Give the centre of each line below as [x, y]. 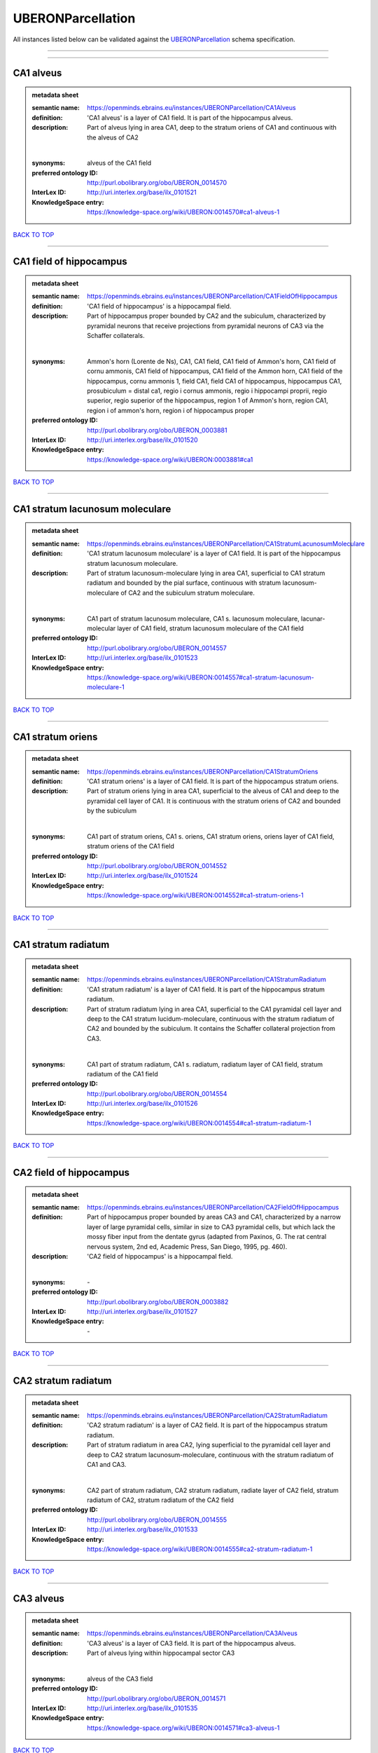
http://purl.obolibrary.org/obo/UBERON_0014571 [156, 1698]
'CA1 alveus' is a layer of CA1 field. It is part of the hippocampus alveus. [190, 117]
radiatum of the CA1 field [122, 1074]
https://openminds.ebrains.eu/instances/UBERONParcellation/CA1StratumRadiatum [207, 980]
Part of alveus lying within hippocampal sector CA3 [161, 1653]
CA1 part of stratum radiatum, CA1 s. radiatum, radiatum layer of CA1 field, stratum [205, 1064]
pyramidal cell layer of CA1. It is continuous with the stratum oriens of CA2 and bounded [214, 801]
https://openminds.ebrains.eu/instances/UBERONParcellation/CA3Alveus [192, 1633]
